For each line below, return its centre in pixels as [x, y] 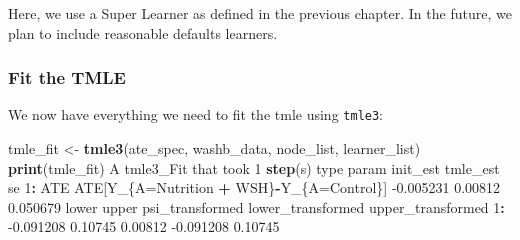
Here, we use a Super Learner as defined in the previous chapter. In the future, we [260, 13]
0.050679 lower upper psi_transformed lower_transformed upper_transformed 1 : [256, 206]
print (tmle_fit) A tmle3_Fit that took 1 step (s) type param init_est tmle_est [254, 167]
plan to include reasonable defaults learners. [143, 32]
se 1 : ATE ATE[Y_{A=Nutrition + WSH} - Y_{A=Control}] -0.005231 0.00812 [254, 187]
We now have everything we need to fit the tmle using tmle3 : [196, 114]
